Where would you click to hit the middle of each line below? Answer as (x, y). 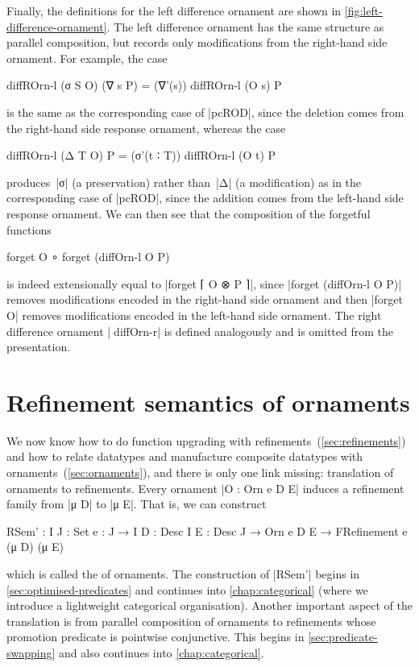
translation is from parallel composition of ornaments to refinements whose (191, 621)
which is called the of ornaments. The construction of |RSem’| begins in (183, 573)
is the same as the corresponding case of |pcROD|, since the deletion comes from (205, 112)
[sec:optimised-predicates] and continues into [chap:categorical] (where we (187, 589)
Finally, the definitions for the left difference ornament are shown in (174, 10)
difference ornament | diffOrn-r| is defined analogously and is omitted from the (200, 331)
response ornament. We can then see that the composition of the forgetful (189, 213)
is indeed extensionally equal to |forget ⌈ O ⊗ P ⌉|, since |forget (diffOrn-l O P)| (204, 283)
